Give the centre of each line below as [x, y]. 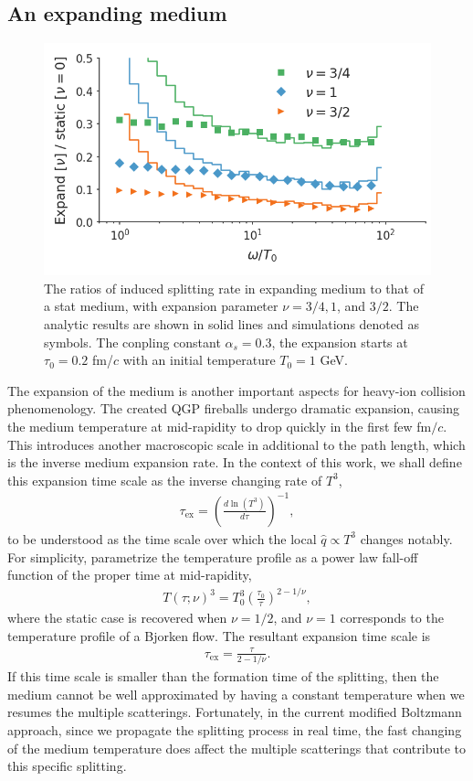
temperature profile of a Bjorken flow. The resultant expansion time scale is [219, 635]
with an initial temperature [199, 360]
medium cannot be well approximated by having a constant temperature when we [236, 694]
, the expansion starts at [340, 342]
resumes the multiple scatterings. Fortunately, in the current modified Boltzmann [235, 712]
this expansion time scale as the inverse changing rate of [165, 480]
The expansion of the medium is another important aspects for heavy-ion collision [236, 390]
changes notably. [406, 538]
